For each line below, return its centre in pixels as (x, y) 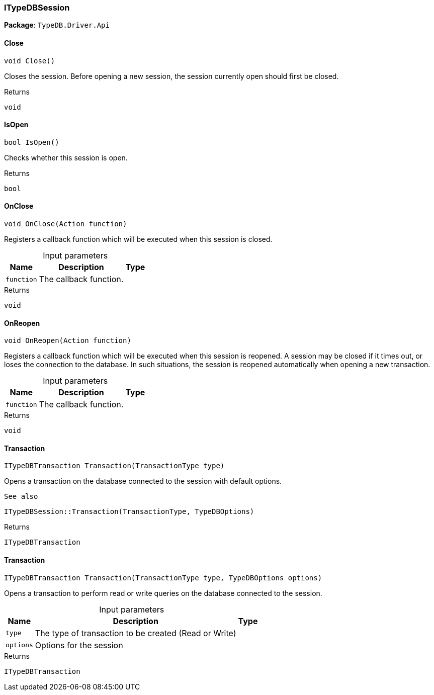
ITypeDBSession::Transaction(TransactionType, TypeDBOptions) (129, 512)
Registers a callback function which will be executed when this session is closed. (138, 239)
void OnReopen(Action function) (68, 341)
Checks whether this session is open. (66, 157)
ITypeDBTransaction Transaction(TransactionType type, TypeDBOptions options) (163, 578)
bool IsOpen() (32, 142)
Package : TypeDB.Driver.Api (57, 25)
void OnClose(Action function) (66, 224)
